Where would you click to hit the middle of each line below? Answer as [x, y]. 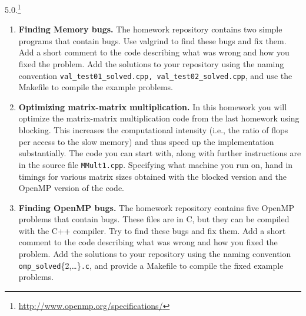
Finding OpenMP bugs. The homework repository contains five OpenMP [156, 207]
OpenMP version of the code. [71, 188]
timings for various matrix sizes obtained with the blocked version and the [152, 176]
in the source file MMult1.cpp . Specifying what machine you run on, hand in [156, 164]
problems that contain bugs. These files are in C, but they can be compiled [154, 219]
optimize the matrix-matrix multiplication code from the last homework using [159, 118]
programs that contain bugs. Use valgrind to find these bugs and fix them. [152, 40]
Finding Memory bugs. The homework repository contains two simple [150, 29]
